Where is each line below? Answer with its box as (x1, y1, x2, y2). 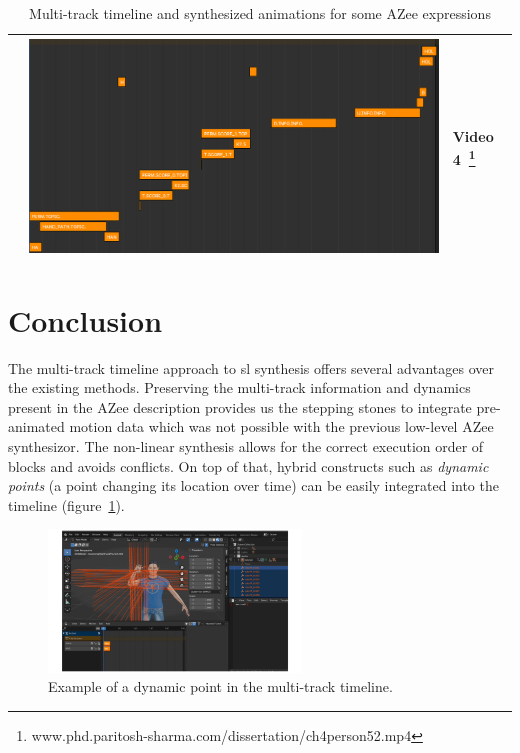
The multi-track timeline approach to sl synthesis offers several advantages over (8, 357, 495, 378)
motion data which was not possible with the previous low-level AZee (69, 416, 494, 437)
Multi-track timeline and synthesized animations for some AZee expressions (29, 3, 491, 23)
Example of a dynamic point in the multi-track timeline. (48, 676, 393, 697)
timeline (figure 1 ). (8, 494, 125, 515)
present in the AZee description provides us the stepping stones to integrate (8, 396, 472, 417)
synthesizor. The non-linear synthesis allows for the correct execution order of (8, 436, 484, 457)
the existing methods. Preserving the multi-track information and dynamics (8, 377, 471, 398)
